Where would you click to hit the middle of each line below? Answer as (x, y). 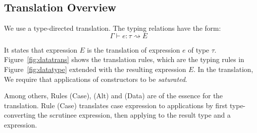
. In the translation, (223, 69)
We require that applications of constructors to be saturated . (96, 79)
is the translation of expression (133, 49)
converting (20, 115)
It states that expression (41, 49)
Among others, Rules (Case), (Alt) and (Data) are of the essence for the (113, 96)
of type (199, 49)
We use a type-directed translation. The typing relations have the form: (112, 28)
